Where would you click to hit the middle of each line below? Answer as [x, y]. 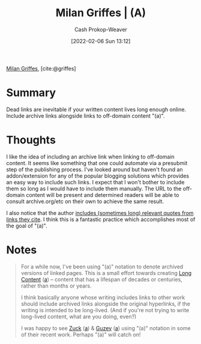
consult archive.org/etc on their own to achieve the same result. [85, 201]
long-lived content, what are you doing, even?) [79, 316]
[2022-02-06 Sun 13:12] [101, 41]
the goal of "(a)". [27, 226]
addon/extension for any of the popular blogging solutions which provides [98, 176]
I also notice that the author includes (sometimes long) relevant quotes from [100, 213]
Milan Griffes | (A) [101, 13]
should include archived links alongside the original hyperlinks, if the [106, 304]
